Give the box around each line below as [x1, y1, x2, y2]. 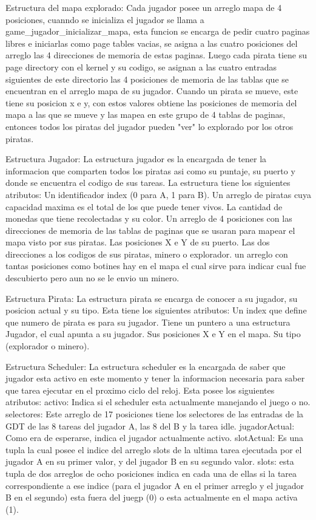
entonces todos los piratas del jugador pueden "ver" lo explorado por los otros [5, 120, 294, 132]
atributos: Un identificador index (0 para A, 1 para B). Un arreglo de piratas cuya [5, 188, 311, 200]
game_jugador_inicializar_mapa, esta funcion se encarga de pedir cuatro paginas [5, 25, 310, 38]
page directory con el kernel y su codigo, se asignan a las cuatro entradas [5, 60, 277, 73]
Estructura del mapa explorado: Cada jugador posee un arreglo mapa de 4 [5, 1, 282, 13]
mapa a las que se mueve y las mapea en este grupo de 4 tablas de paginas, [5, 108, 286, 121]
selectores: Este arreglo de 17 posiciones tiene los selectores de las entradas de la [5, 408, 304, 420]
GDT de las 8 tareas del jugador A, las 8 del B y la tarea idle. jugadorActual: [5, 419, 295, 432]
